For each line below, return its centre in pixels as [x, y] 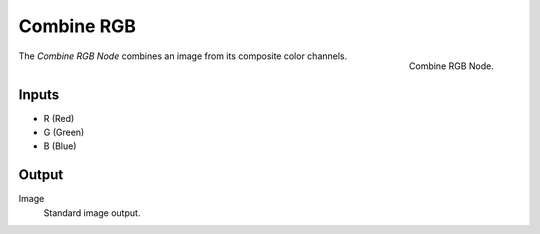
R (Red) [59, 118]
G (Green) [64, 132]
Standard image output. [92, 212]
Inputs [39, 94]
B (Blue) [60, 146]
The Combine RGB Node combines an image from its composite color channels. [183, 56]
